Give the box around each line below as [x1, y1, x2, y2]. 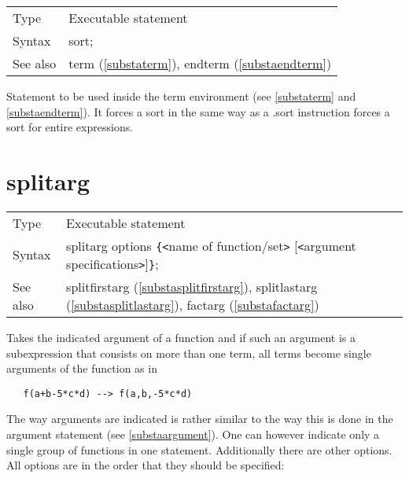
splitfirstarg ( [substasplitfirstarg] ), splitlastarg [66, 277, 318, 296]
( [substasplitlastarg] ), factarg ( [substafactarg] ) [66, 295, 319, 314]
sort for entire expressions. [6, 119, 134, 135]
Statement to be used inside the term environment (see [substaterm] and [6, 88, 356, 104]
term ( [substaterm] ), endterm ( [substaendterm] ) [68, 54, 332, 72]
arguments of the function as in [6, 360, 157, 377]
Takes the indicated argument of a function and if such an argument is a [6, 329, 356, 345]
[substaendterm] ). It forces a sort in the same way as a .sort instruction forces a [6, 103, 390, 119]
